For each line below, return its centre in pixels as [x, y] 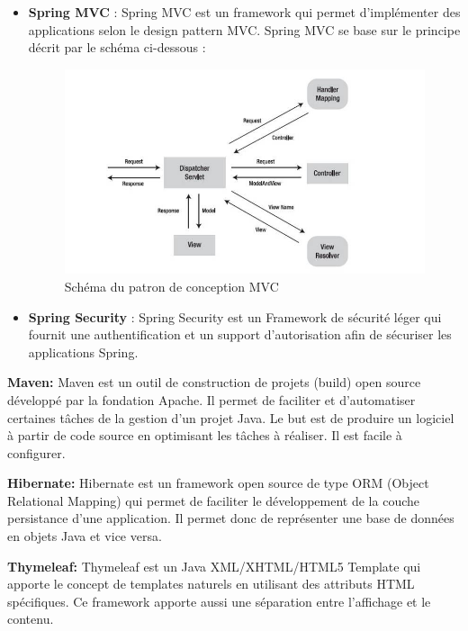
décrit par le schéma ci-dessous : [117, 47]
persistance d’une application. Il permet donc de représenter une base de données [231, 518]
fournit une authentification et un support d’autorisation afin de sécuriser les [240, 334]
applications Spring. [83, 352]
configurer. [36, 452]
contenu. [31, 619]
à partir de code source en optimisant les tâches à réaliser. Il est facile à [205, 435]
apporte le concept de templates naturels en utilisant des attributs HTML [211, 584]
